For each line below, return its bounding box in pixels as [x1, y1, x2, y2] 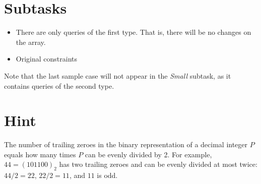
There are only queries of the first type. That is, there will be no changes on [16, 27, 251, 37]
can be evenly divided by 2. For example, [85, 149, 212, 159]
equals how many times [4, 149, 76, 159]
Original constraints [16, 53, 77, 64]
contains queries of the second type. [4, 80, 114, 91]
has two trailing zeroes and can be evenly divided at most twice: [59, 159, 257, 169]
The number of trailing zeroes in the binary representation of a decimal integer [4, 139, 248, 150]
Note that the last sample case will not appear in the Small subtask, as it [4, 70, 231, 81]
